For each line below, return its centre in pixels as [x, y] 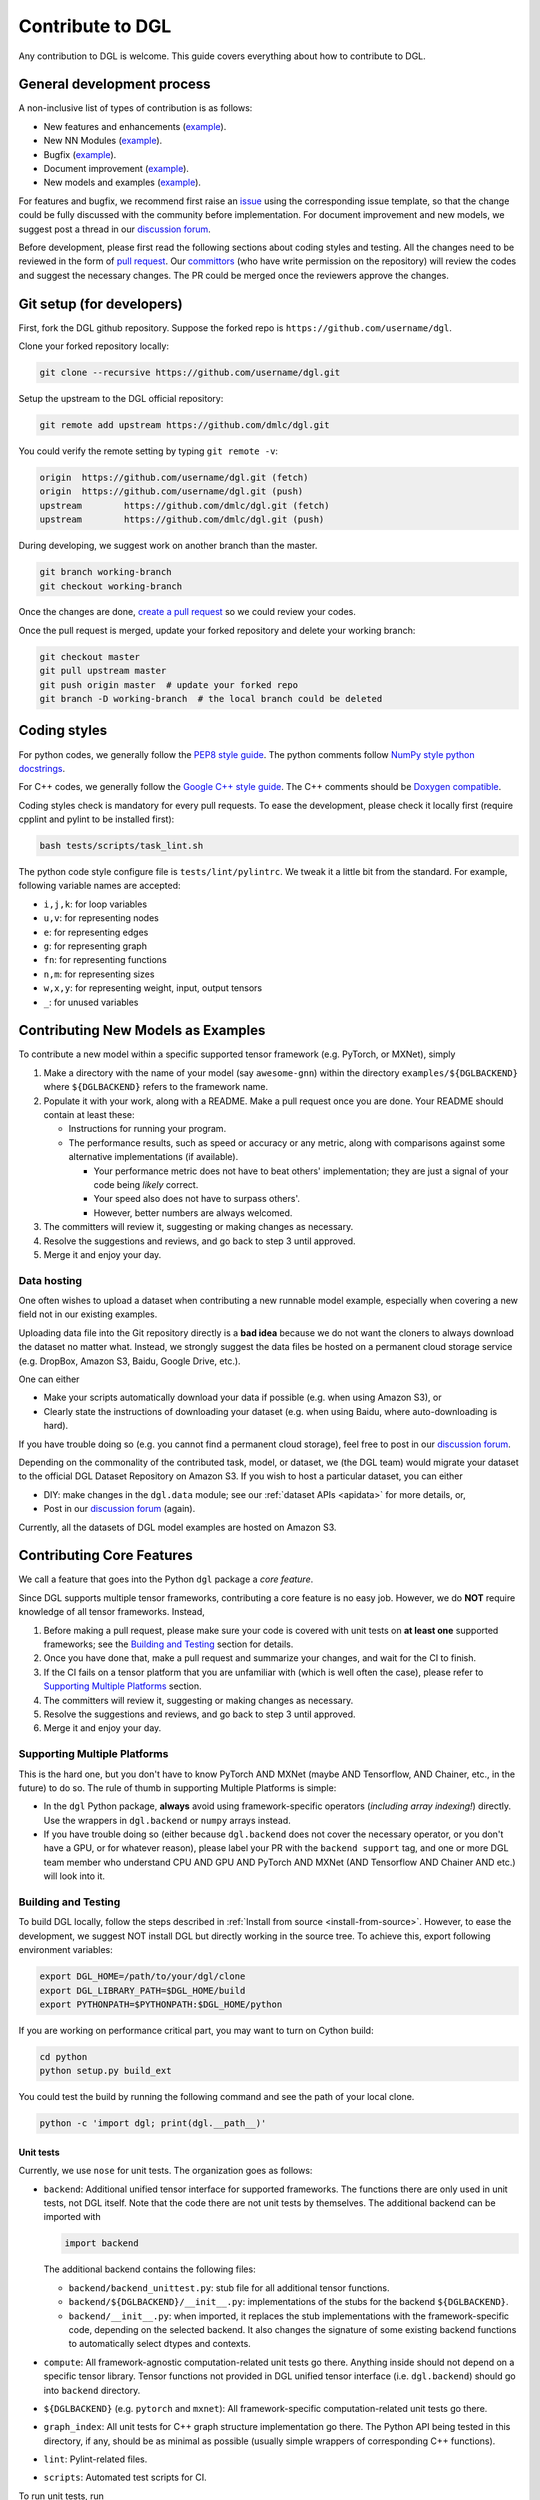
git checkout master [89, 656]
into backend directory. [92, 2390]
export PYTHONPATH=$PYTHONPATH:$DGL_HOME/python [161, 2004]
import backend [101, 2243]
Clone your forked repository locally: [94, 346]
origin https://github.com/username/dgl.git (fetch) [174, 477]
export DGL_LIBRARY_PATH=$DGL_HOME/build [142, 1990]
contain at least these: [89, 1115]
